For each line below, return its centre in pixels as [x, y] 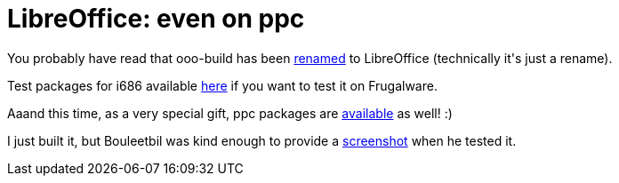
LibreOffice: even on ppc [156, 19]
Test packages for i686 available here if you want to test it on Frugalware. [222, 85]
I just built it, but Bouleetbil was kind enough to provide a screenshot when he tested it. [262, 140]
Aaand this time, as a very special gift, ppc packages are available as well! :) [230, 113]
